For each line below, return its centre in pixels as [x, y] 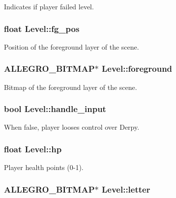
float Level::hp [33, 149]
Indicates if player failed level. [49, 6]
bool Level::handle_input [55, 109]
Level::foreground [137, 69]
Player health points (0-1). [44, 167]
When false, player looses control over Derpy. [72, 127]
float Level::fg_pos [42, 28]
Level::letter [126, 189]
